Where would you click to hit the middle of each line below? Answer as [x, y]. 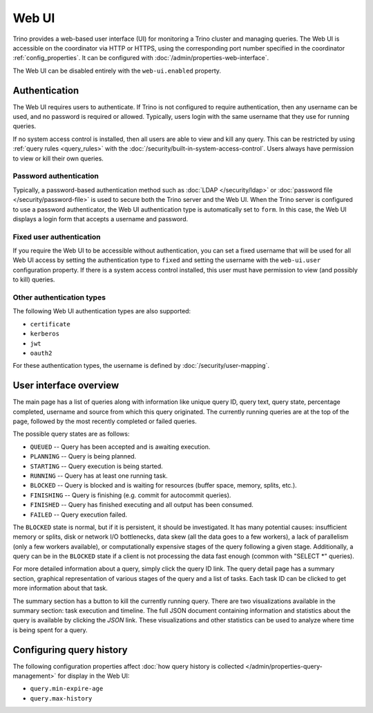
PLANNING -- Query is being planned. [83, 456]
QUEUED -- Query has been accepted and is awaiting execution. [120, 447]
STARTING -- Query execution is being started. [97, 466]
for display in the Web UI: [94, 676]
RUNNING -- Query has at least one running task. [99, 475]
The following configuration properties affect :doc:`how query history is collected [128, 666]
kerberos [45, 334]
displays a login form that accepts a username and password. [101, 219]
